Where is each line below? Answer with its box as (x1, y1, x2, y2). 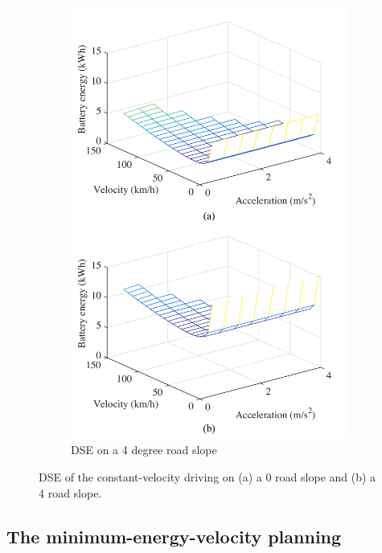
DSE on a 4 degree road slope (71, 441, 217, 458)
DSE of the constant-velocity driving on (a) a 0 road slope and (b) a (39, 468, 376, 485)
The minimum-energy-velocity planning (6, 523, 342, 548)
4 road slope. (39, 484, 102, 501)
